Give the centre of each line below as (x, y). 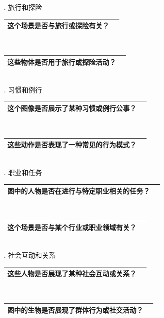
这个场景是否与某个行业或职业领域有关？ (72, 227)
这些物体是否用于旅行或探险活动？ (62, 62)
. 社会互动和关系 (30, 255)
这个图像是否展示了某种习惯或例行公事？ (72, 108)
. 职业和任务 (23, 172)
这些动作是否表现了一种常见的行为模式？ (72, 145)
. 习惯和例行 (23, 89)
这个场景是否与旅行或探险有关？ (58, 26)
